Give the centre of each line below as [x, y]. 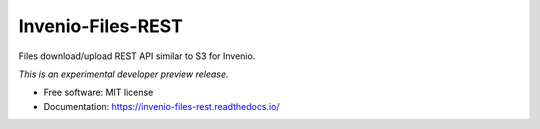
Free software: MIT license [98, 92]
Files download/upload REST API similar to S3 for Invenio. [137, 56]
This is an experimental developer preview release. [123, 74]
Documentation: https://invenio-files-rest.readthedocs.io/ [161, 106]
